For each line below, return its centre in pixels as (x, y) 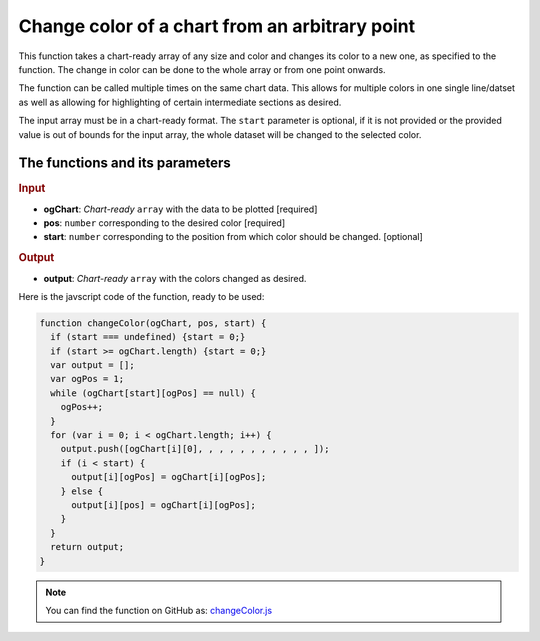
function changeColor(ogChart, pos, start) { (153, 323)
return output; (87, 547)
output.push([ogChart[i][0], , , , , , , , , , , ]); (195, 449)
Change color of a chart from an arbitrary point (216, 26)
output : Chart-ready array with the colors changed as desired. (175, 278)
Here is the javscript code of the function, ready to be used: (141, 296)
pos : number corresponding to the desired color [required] (164, 223)
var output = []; (92, 365)
